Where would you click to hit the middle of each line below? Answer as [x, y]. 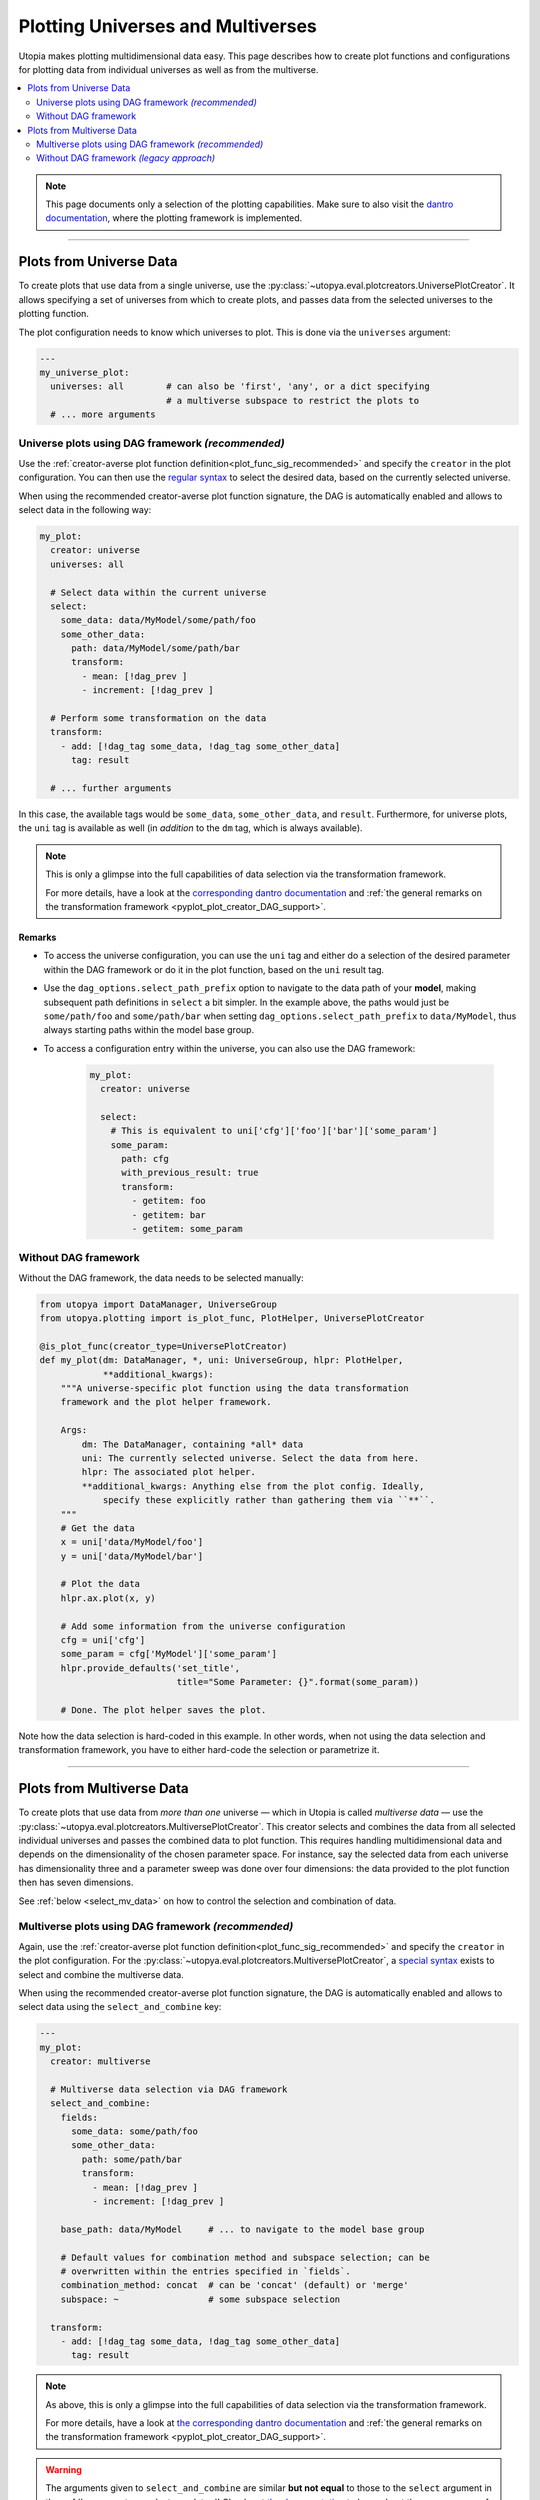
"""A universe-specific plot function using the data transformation [234, 1388]
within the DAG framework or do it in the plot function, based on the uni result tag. [214, 969]
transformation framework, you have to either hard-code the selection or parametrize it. [199, 1750]
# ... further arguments [111, 788]
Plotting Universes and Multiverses [167, 26]
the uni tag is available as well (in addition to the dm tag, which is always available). [191, 828]
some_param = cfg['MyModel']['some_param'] [168, 1654]
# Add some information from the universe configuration [203, 1626]
